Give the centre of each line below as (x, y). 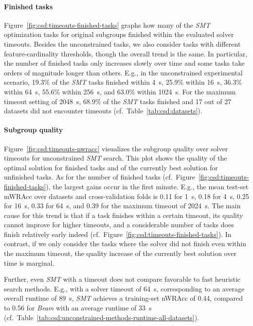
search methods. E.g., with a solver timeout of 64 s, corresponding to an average (124, 288)
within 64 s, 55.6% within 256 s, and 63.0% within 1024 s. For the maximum (120, 91)
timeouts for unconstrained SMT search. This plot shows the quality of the (116, 158)
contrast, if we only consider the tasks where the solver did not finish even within (125, 244)
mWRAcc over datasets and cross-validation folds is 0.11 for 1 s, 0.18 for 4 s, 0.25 (126, 196)
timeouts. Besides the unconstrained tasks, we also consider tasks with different (122, 44)
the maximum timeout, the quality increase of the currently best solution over (120, 253)
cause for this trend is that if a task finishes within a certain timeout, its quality (124, 215)
